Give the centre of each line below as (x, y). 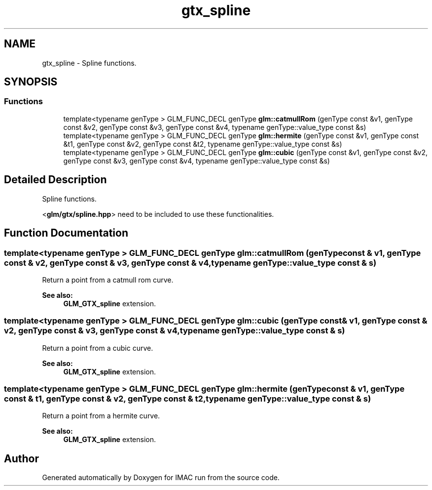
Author (21, 458)
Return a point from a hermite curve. (101, 416)
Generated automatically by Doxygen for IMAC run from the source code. (161, 478)
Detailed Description (55, 180)
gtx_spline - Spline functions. (89, 63)
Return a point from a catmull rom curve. (108, 280)
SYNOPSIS (31, 82)
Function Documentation (66, 233)
